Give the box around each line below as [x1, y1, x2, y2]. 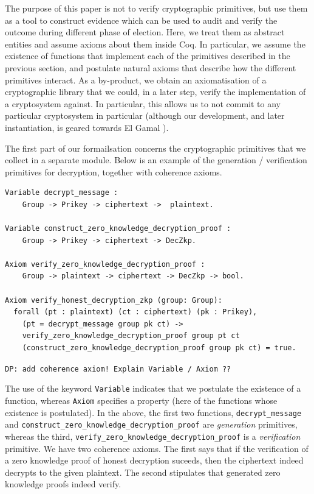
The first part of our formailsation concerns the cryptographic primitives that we [5, 141, 306, 154]
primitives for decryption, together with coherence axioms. [5, 165, 222, 178]
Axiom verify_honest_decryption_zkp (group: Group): [5, 295, 222, 305]
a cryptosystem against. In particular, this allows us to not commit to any [5, 97, 281, 110]
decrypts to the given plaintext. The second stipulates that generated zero [5, 465, 281, 478]
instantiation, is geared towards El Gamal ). [5, 121, 169, 133]
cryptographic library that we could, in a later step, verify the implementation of [5, 85, 306, 98]
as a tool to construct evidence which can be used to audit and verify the [5, 13, 278, 26]
